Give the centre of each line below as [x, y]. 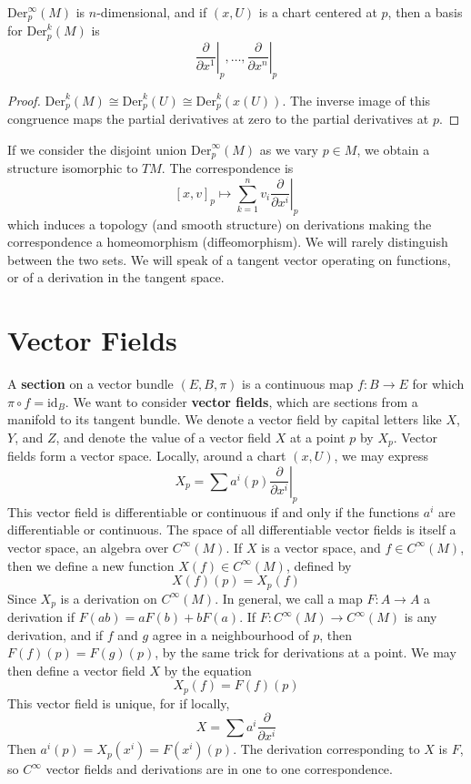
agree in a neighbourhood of [230, 634]
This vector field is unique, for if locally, [119, 703]
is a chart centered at [318, 12]
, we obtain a [393, 149]
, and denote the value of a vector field [163, 437]
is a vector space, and [321, 547]
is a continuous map [298, 384]
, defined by [319, 565]
